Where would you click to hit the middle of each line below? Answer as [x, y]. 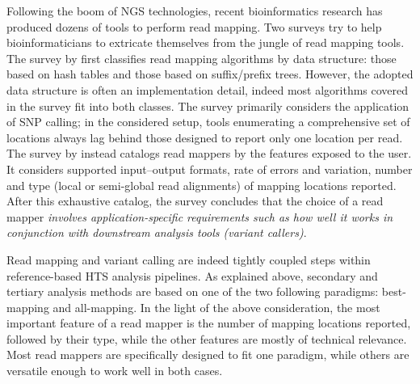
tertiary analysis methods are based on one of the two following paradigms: [193, 291]
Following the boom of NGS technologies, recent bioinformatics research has [195, 11]
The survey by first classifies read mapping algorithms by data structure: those [202, 58]
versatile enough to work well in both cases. [115, 371]
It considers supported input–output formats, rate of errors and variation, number [210, 169]
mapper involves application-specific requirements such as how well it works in [200, 216]
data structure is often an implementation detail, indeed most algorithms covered [208, 89]
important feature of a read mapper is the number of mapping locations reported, [209, 323]
